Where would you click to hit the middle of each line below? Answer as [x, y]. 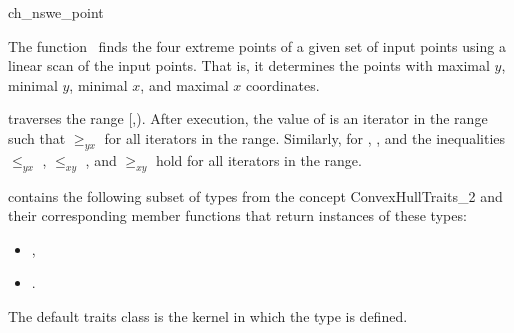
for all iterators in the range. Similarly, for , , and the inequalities [305, 137]
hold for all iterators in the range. [258, 159]
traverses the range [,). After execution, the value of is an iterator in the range [248, 118]
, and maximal [184, 84]
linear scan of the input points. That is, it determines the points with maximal [249, 65]
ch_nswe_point [56, 12]
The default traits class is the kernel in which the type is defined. [208, 315]
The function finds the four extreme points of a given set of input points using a [257, 45]
